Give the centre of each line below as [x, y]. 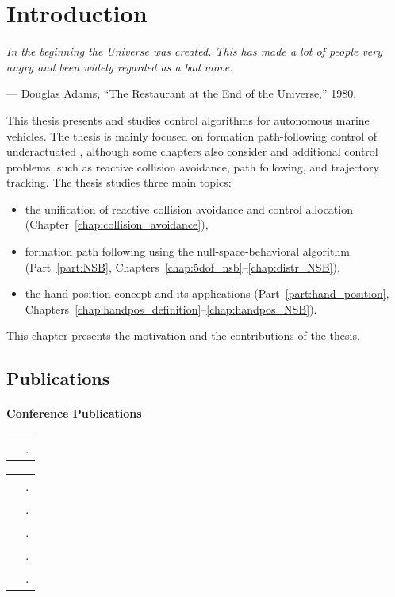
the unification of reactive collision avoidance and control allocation [189, 208]
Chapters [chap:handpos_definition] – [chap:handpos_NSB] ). [171, 308]
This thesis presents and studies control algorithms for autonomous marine [188, 119]
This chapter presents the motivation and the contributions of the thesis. [183, 335]
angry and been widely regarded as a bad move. [120, 66]
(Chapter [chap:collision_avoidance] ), [117, 224]
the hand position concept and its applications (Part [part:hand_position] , [207, 293]
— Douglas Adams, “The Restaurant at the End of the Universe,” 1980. [182, 93]
